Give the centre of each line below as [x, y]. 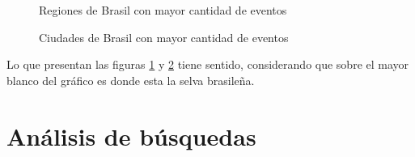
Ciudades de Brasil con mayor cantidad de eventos [164, 37]
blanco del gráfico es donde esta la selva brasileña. [131, 80]
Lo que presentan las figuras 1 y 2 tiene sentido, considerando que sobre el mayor [208, 64]
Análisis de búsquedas [131, 136]
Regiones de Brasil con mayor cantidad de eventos [163, 10]
